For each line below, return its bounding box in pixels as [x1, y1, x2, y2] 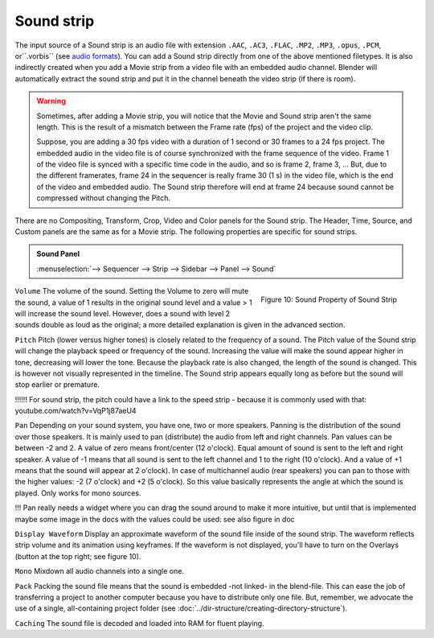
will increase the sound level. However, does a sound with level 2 [14, 308, 231, 318]
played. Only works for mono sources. [14, 488, 141, 498]
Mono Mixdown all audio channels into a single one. [14, 566, 185, 576]
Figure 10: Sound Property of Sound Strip [260, 294, 397, 304]
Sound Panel [36, 249, 80, 259]
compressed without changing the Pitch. [36, 193, 170, 203]
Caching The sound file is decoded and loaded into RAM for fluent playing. [14, 618, 264, 628]
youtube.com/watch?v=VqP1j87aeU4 [14, 406, 137, 416]
